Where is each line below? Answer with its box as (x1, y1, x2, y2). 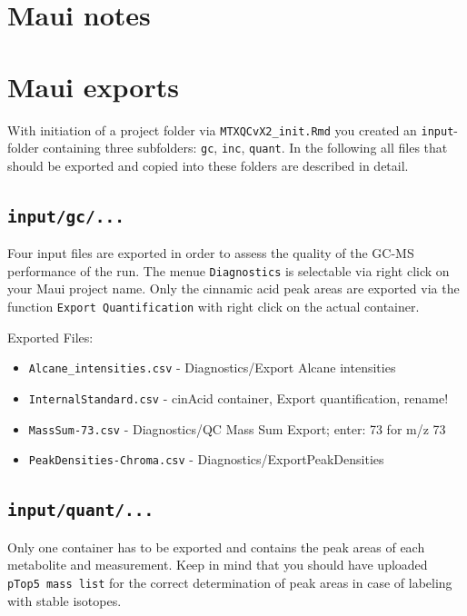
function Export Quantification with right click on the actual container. (7, 297, 420, 316)
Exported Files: (7, 327, 94, 346)
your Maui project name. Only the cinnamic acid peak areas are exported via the (7, 279, 460, 298)
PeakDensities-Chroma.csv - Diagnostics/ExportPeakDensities (28, 450, 384, 469)
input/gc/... (7, 206, 124, 226)
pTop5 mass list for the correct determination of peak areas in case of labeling (7, 572, 452, 591)
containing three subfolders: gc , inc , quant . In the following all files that (43, 138, 448, 157)
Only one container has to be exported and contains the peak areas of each (7, 537, 425, 556)
